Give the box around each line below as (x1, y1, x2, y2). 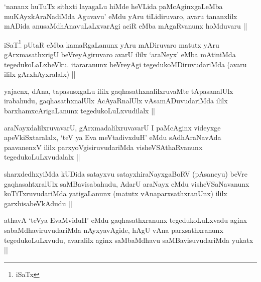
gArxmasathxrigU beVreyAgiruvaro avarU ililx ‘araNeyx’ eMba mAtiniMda (4, 49, 236, 60)
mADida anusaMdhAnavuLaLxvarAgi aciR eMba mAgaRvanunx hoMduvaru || (4, 21, 247, 31)
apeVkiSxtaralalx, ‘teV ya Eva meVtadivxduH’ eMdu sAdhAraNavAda (4, 132, 221, 143)
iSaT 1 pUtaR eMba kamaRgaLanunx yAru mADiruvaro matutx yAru (4, 38, 219, 50)
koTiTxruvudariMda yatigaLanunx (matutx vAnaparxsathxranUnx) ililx (4, 188, 227, 199)
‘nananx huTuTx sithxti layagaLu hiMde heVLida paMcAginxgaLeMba (4, 1, 223, 11)
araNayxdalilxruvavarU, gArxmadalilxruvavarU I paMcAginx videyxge (4, 122, 221, 132)
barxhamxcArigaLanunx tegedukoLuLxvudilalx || (4, 105, 155, 115)
